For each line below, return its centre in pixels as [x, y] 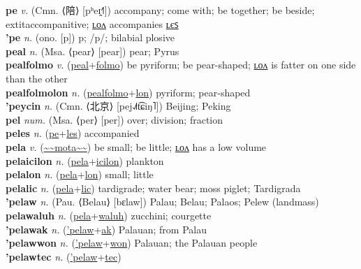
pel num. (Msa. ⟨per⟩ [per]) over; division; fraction [114, 119]
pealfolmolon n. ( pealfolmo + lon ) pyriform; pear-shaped [128, 92]
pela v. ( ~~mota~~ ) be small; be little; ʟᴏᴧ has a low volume [136, 146]
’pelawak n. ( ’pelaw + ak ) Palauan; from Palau [106, 229]
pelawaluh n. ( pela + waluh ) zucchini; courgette [109, 215]
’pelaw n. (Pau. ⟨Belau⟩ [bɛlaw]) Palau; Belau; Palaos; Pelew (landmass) [162, 202]
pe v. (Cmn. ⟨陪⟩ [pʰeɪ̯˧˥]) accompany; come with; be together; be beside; [160, 10]
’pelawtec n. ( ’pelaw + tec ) [64, 256]
